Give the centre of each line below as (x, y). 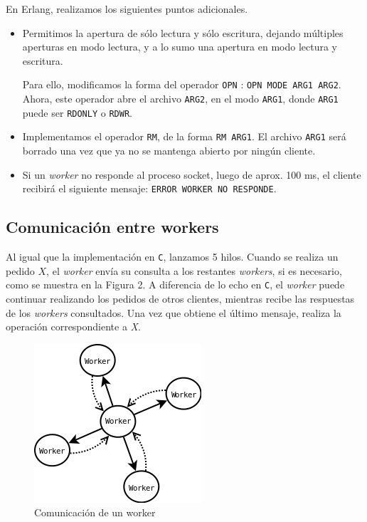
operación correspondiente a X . (73, 327)
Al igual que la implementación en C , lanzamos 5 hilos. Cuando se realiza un (172, 257)
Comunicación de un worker (95, 512)
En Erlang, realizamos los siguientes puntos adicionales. (127, 9)
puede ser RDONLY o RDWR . (77, 112)
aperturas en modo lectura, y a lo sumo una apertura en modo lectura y (180, 47)
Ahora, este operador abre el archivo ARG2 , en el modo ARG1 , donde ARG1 (180, 99)
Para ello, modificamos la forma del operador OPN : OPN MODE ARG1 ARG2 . (182, 84)
